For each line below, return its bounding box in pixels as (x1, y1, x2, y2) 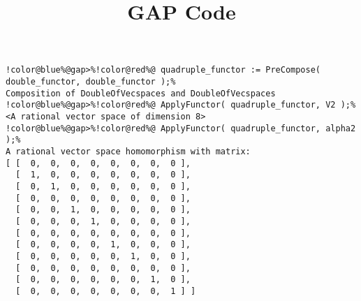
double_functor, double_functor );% (6, 77, 176, 87)
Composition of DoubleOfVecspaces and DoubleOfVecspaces (6, 88, 276, 98)
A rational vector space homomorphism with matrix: (6, 146, 251, 156)
